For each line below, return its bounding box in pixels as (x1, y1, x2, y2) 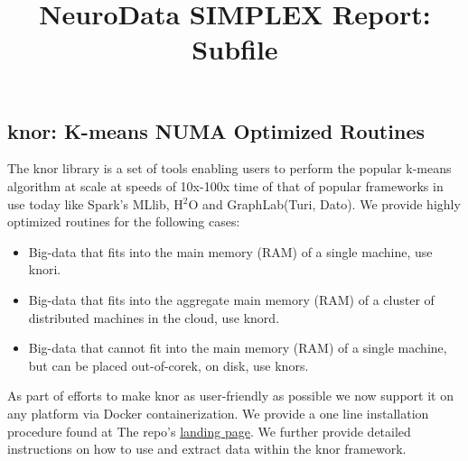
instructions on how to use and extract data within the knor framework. (7, 439, 407, 458)
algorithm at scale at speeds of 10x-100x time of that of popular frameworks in (7, 176, 444, 195)
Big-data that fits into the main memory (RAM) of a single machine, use (28, 242, 433, 261)
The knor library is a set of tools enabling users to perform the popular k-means (7, 159, 452, 178)
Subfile (192, 31, 278, 68)
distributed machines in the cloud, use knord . (28, 308, 280, 327)
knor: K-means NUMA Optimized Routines (7, 116, 425, 144)
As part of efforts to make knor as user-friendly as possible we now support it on (7, 386, 454, 405)
